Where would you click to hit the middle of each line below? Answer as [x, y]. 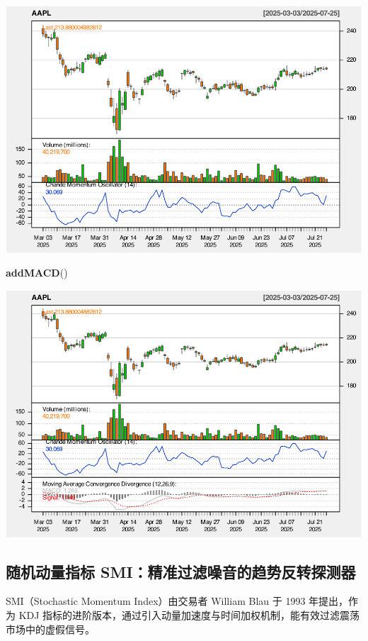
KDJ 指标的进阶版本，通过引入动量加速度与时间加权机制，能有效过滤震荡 [189, 614]
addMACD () [37, 273]
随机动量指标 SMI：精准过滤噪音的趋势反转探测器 [181, 571]
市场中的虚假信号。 [50, 629]
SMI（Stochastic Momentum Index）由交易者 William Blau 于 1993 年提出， [177, 601]
